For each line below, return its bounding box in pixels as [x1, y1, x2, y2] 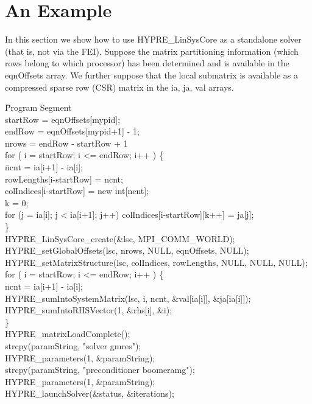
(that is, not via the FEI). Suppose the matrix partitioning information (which [5, 44, 299, 57]
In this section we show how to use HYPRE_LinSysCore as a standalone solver [5, 33, 302, 46]
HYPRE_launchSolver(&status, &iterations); [5, 387, 174, 400]
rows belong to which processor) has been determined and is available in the [5, 57, 289, 69]
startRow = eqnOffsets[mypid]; [5, 113, 121, 125]
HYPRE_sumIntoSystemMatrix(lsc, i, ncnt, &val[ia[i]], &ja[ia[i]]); [5, 291, 251, 304]
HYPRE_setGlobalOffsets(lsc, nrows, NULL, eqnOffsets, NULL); [5, 244, 249, 257]
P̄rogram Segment [5, 101, 72, 114]
